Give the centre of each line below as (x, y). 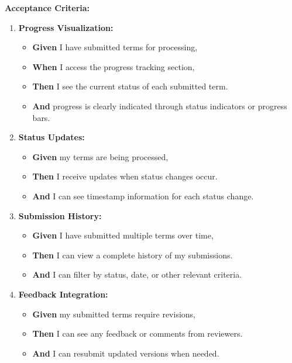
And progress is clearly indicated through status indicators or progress (160, 106)
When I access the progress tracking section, (114, 66)
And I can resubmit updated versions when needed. (126, 353)
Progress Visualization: (66, 27)
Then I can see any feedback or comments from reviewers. (138, 333)
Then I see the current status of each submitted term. (130, 86)
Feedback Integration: (63, 294)
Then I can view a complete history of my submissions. (133, 255)
